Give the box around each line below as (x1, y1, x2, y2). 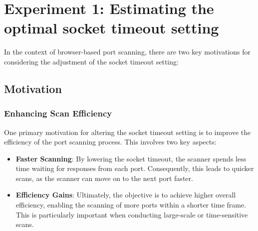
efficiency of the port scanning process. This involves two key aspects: (4, 136, 217, 147)
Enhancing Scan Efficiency (4, 107, 112, 119)
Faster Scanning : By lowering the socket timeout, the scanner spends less (15, 153, 247, 163)
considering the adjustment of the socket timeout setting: (4, 56, 179, 66)
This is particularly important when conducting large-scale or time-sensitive (15, 209, 248, 219)
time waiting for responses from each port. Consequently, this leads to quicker (15, 163, 254, 173)
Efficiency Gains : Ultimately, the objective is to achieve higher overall (15, 189, 236, 200)
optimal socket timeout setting (4, 17, 219, 38)
